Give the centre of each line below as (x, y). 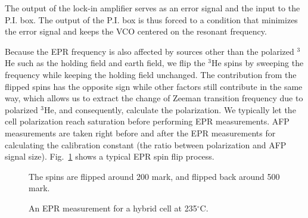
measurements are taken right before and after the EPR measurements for (140, 133)
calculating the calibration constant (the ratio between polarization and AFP (146, 144)
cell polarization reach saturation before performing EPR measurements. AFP (147, 121)
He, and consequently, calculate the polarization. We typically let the (170, 109)
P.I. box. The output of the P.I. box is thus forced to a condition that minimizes (151, 19)
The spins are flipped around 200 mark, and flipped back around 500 (154, 176)
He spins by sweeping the (257, 63)
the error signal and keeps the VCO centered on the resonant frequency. (136, 31)
